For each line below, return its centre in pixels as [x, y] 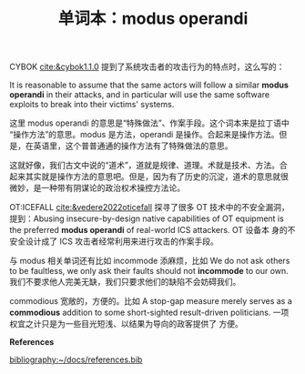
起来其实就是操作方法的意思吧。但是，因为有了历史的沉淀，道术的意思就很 [149, 177]
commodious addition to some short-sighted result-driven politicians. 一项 [149, 313]
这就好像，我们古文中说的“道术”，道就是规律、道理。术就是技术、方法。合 [149, 166]
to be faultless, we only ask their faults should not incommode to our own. [149, 271]
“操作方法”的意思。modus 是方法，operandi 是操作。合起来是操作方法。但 [148, 135]
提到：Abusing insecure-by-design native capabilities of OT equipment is [147, 218]
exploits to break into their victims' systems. [92, 105]
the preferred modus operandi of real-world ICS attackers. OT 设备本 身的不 [152, 230]
